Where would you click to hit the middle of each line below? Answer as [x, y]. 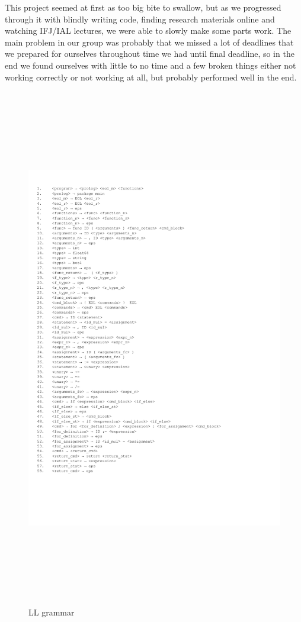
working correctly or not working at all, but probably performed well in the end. [151, 77]
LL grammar [52, 612]
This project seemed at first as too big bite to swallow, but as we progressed [143, 7]
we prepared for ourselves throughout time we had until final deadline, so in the [150, 54]
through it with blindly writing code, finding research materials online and [140, 19]
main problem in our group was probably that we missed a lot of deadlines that [149, 42]
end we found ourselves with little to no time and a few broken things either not [150, 65]
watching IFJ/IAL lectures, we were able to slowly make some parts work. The [148, 30]
